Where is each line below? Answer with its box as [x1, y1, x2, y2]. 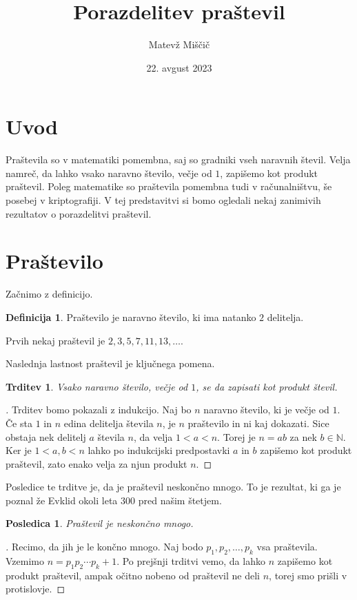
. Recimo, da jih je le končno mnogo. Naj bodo [6, 539, 203, 554]
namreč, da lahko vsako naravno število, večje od [6, 165, 212, 180]
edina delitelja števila [63, 415, 154, 430]
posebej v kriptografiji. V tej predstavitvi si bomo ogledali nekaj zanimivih [6, 193, 321, 207]
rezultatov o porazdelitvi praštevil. [6, 206, 152, 220]
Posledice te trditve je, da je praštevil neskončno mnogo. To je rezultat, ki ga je [6, 479, 341, 494]
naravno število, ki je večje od [203, 402, 329, 417]
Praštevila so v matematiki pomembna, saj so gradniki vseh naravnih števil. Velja [6, 152, 351, 167]
